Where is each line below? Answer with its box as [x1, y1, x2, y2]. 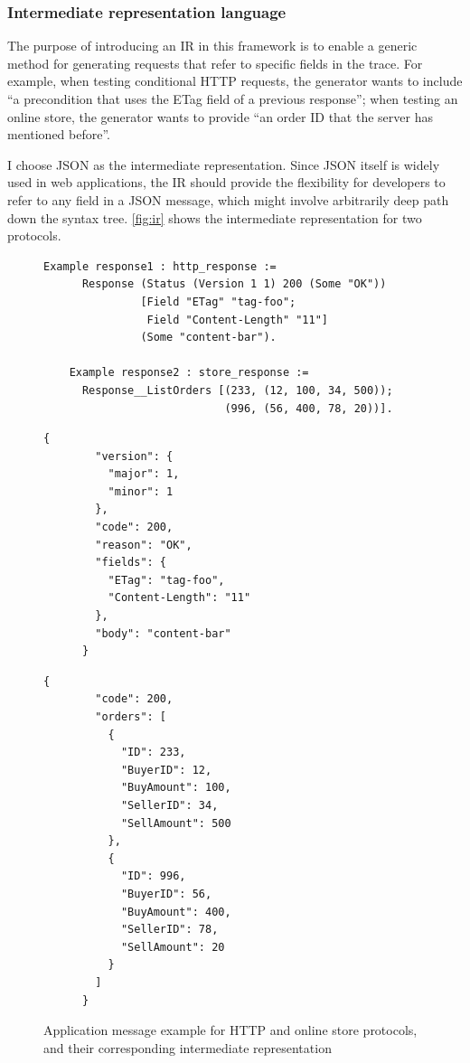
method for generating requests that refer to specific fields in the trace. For [7, 53, 423, 72]
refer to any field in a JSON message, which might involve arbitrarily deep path [7, 190, 449, 209]
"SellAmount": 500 [120, 816, 231, 830]
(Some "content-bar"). [140, 331, 277, 344]
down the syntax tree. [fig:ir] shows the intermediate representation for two [7, 208, 422, 227]
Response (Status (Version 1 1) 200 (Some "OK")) [81, 278, 387, 291]
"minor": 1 [108, 484, 174, 498]
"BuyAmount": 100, [120, 781, 231, 795]
